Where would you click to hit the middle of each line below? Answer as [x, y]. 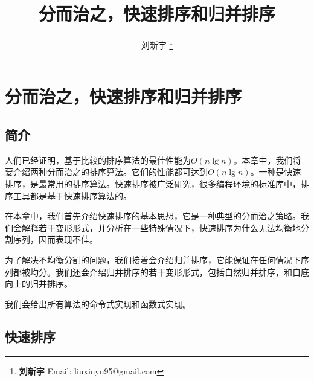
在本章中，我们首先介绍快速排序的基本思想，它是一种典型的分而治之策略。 [153, 216]
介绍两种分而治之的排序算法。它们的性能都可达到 [110, 172]
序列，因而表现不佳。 [55, 239]
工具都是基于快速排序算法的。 [72, 195]
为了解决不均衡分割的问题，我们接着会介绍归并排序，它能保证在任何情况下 [153, 259]
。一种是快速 [276, 172]
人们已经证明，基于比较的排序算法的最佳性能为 [98, 160]
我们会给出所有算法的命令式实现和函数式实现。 [98, 303]
